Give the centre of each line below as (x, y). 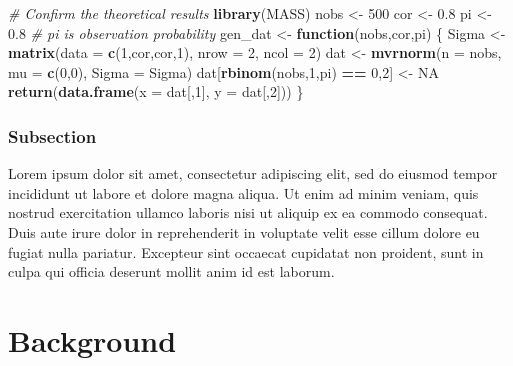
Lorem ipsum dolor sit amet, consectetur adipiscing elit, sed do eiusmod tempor (253, 173)
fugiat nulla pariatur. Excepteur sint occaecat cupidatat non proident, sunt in (246, 251)
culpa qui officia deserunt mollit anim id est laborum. (171, 271)
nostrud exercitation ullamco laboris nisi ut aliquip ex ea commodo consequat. (248, 212)
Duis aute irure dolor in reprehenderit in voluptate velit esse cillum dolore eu (244, 231)
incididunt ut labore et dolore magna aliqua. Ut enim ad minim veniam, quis (243, 192)
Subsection (52, 135)
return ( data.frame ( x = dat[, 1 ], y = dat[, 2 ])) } (156, 91)
